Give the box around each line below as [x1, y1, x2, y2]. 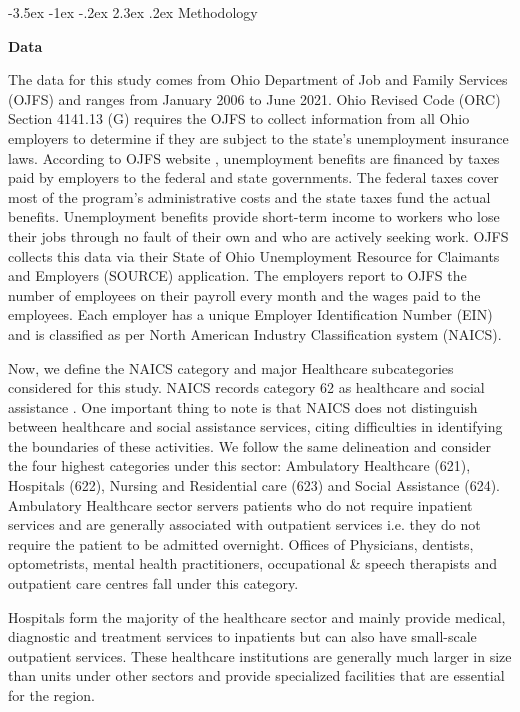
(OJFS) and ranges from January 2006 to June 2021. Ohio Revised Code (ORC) [8, 88, 501, 109]
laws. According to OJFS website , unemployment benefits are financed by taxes [8, 147, 500, 168]
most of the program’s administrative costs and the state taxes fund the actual [8, 186, 491, 207]
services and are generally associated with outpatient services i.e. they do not [8, 514, 481, 535]
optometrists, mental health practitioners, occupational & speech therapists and [8, 553, 498, 574]
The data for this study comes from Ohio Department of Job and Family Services [8, 69, 508, 90]
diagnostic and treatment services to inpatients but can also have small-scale [8, 626, 477, 647]
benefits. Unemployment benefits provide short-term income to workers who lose [8, 206, 500, 227]
